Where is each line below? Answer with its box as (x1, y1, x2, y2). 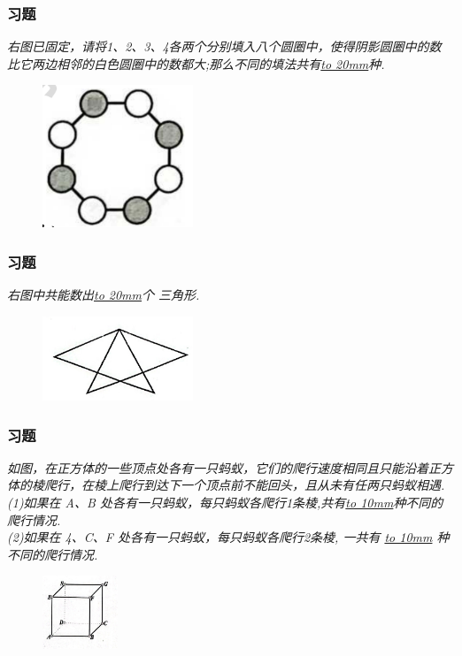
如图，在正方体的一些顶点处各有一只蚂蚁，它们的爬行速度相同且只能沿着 (7, 458, 428, 477)
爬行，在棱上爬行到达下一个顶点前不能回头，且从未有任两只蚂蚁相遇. (43, 476, 445, 494)
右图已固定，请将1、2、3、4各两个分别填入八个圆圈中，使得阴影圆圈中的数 (7, 37, 442, 56)
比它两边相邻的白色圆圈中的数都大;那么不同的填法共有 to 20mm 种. (7, 54, 385, 72)
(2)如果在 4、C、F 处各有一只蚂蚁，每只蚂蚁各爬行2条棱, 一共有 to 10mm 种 (7, 528, 450, 546)
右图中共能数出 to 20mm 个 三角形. (7, 286, 200, 304)
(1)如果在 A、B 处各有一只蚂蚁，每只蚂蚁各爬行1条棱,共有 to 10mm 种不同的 (7, 493, 443, 512)
